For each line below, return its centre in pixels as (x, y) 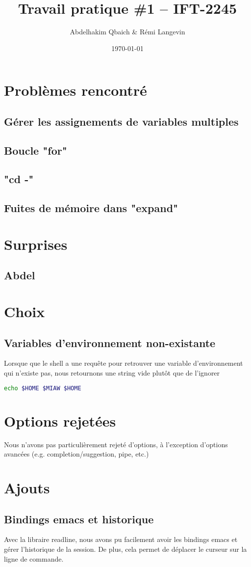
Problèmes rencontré (75, 90)
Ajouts (27, 487)
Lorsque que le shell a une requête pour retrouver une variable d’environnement (124, 363)
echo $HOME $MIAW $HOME (43, 388)
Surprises (36, 244)
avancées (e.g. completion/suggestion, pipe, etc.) (76, 454)
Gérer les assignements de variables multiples (121, 121)
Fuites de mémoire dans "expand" (91, 208)
